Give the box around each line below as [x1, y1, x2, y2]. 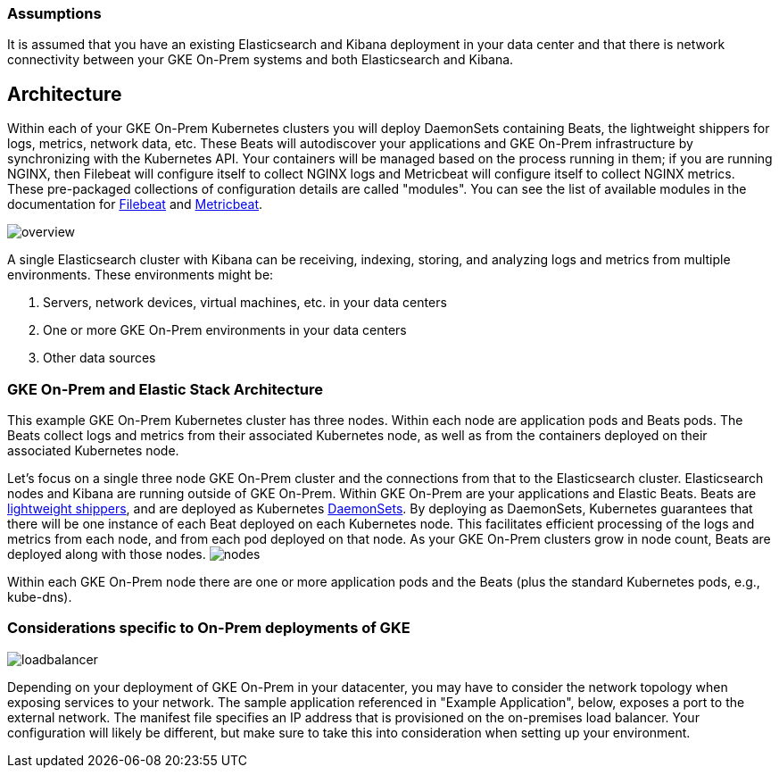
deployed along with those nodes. [7, 546, 206, 562]
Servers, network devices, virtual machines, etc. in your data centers [43, 295, 447, 311]
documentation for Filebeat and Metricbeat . [7, 196, 263, 212]
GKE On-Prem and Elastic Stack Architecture [7, 379, 323, 398]
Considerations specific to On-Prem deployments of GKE [7, 619, 410, 637]
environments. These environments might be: [7, 267, 274, 283]
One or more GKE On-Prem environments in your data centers [43, 322, 407, 338]
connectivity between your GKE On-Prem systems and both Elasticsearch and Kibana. [7, 52, 514, 68]
